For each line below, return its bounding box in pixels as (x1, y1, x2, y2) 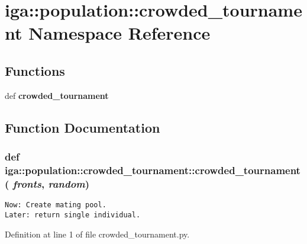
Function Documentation (5, 118, 160, 136)
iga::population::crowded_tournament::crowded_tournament (5, 162, 300, 177)
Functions (5, 61, 65, 79)
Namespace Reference (28, 21, 211, 45)
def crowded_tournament (5, 89, 109, 101)
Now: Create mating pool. (5, 201, 106, 210)
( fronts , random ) (5, 176, 90, 191)
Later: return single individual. (5, 210, 141, 219)
